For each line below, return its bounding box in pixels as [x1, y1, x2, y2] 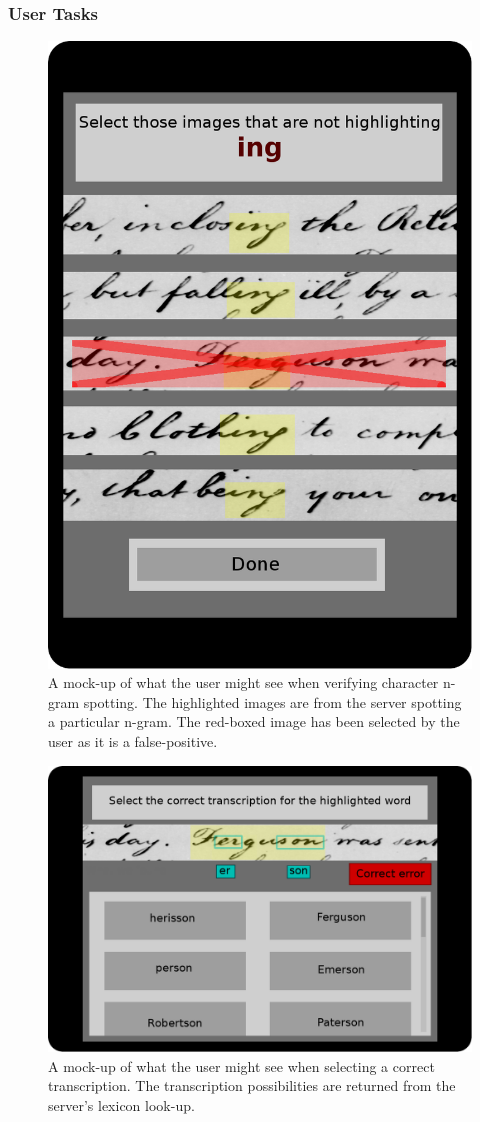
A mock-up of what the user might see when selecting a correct [48, 1055, 435, 1076]
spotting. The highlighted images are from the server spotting [83, 691, 462, 712]
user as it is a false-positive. [48, 731, 218, 752]
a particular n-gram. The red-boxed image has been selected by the [48, 711, 460, 732]
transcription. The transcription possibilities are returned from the [48, 1075, 456, 1096]
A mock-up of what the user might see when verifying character [48, 672, 439, 693]
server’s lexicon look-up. [48, 1094, 195, 1115]
